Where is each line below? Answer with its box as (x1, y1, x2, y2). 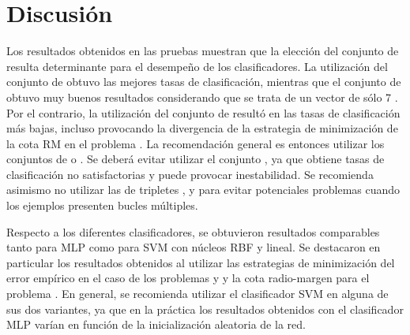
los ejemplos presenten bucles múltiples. (6, 197, 198, 214)
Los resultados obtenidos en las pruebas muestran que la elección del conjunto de (6, 43, 399, 59)
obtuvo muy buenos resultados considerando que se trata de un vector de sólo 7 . (6, 88, 398, 105)
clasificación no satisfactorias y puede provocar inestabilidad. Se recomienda (6, 166, 374, 182)
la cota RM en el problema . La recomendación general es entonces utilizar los (6, 135, 385, 151)
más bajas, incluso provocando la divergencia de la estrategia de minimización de (6, 120, 398, 136)
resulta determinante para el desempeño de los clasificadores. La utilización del (6, 58, 388, 74)
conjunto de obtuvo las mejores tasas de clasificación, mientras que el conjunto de (6, 73, 401, 90)
